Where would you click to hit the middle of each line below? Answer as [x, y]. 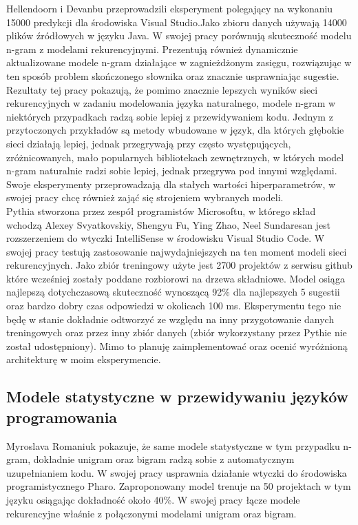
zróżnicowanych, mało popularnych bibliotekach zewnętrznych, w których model [175, 157]
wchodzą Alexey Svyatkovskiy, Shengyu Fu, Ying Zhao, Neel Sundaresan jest [169, 224]
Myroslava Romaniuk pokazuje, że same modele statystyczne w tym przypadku [173, 445]
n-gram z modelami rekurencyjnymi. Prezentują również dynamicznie [152, 49]
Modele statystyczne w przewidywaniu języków [178, 397]
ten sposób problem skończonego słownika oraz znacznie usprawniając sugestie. [173, 75]
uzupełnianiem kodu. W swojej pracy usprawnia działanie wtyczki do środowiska [177, 472]
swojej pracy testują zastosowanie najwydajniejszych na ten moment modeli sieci [177, 251]
